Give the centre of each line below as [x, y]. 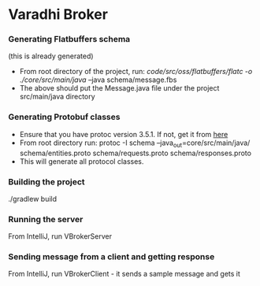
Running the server [46, 219]
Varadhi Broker [58, 15]
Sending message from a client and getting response [111, 257]
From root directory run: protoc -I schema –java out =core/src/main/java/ [135, 143]
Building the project [46, 181]
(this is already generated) [51, 56]
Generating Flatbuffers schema [69, 39]
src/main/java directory [58, 97]
